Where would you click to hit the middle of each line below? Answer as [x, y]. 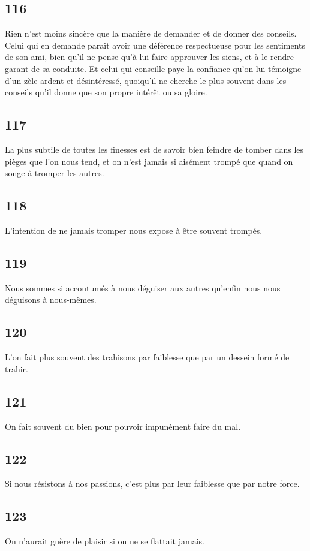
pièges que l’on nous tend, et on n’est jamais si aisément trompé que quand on [149, 161]
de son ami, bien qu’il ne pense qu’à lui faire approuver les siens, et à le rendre [150, 57]
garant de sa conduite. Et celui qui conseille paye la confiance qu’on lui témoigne [153, 68]
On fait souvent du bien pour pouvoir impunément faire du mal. [123, 426]
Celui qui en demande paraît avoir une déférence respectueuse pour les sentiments [155, 45]
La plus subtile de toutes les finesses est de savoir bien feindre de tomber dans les [154, 149]
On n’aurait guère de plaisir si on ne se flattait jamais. [105, 541]
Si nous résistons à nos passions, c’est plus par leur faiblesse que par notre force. [152, 484]
